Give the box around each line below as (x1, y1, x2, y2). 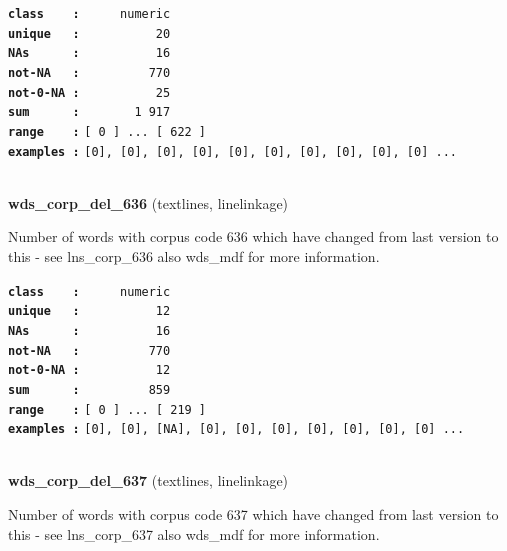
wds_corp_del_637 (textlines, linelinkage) (8, 470, 289, 491)
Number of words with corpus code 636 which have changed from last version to (8, 226, 499, 247)
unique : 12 (8, 304, 171, 319)
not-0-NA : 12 (8, 363, 171, 378)
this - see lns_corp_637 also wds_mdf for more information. (8, 523, 380, 544)
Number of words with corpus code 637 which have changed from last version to (8, 504, 499, 525)
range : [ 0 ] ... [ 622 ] (8, 124, 207, 139)
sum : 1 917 (8, 105, 171, 120)
